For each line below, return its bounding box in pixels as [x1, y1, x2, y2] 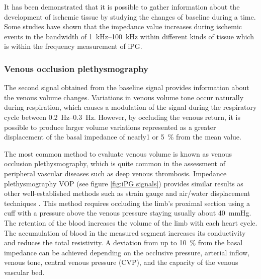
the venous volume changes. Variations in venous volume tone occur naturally [4, 92, 244, 102]
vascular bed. [4, 266, 45, 277]
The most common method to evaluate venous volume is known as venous [4, 148, 232, 159]
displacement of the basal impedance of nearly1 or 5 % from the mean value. [4, 131, 241, 142]
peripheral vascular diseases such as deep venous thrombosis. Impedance [4, 168, 227, 178]
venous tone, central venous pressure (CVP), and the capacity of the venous [4, 257, 238, 267]
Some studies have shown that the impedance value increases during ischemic [4, 21, 242, 32]
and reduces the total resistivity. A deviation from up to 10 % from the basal [4, 237, 243, 248]
